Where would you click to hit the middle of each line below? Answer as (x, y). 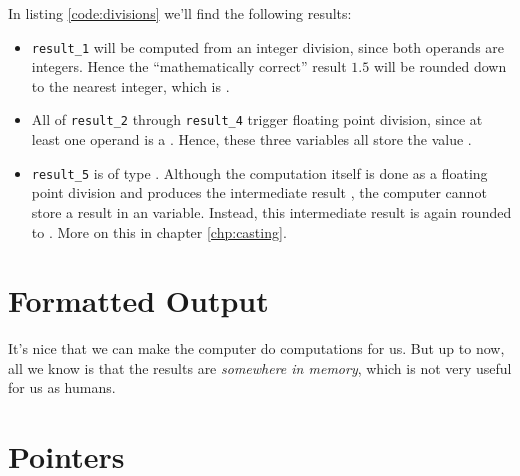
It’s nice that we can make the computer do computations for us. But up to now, (256, 348)
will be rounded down (440, 66)
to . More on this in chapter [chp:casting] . (159, 231)
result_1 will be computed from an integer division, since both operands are (268, 46)
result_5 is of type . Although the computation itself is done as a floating (259, 172)
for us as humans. (62, 387)
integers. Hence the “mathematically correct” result (189, 66)
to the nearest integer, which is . (130, 85)
